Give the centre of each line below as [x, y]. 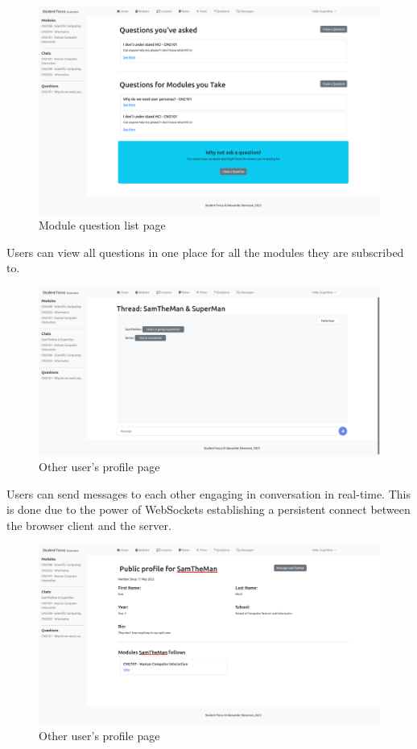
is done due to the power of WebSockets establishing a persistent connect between [208, 509]
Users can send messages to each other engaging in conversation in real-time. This [208, 493]
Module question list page [102, 225]
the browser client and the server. [89, 525]
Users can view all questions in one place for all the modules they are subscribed [205, 252]
